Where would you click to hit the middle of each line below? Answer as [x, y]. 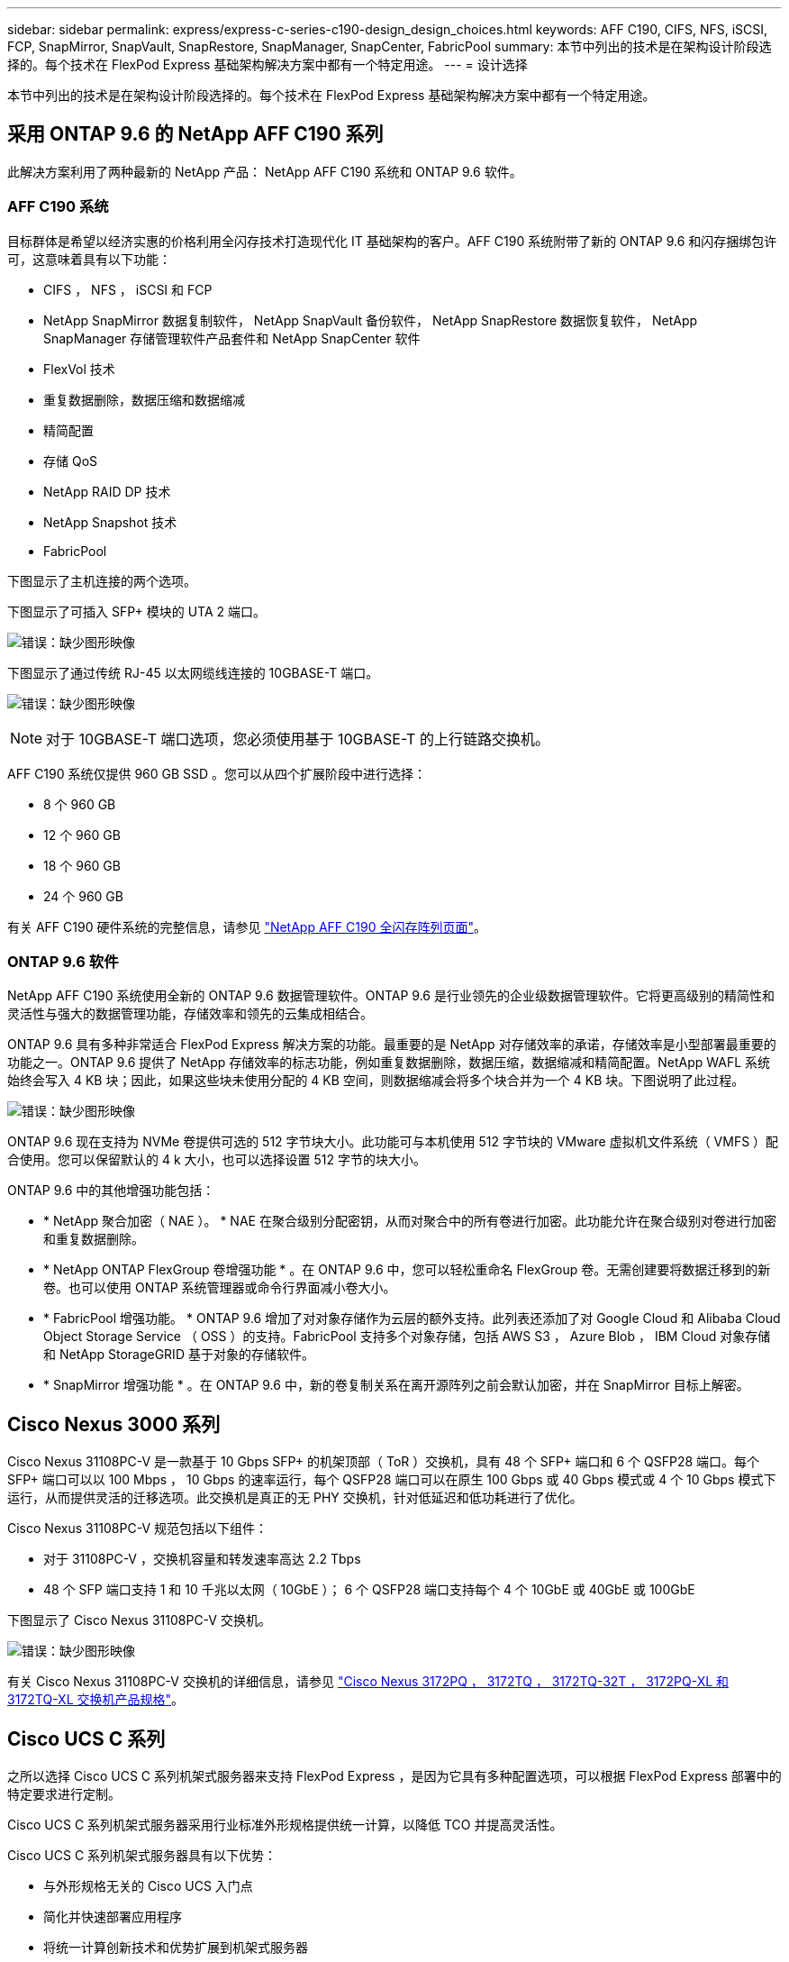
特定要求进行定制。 [64, 1794]
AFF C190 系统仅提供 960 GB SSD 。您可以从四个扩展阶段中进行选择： [217, 773]
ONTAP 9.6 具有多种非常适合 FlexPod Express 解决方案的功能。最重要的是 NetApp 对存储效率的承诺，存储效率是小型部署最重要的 [392, 1045]
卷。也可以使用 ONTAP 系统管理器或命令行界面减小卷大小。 [220, 1288]
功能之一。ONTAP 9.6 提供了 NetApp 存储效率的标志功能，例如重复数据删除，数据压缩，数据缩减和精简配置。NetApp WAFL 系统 [389, 1063]
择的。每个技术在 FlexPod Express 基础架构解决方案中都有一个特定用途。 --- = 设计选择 [268, 64]
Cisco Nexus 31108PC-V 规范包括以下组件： [138, 1529]
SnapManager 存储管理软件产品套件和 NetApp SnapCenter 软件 [232, 338]
